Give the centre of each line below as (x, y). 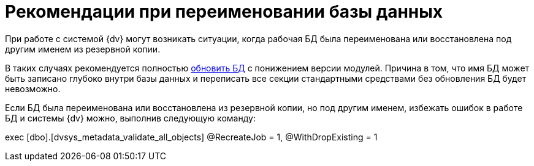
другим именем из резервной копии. (83, 49)
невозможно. (33, 88)
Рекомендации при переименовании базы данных (224, 12)
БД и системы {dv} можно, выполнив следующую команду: (130, 118)
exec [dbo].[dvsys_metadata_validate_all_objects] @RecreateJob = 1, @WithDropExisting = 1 (191, 137)
